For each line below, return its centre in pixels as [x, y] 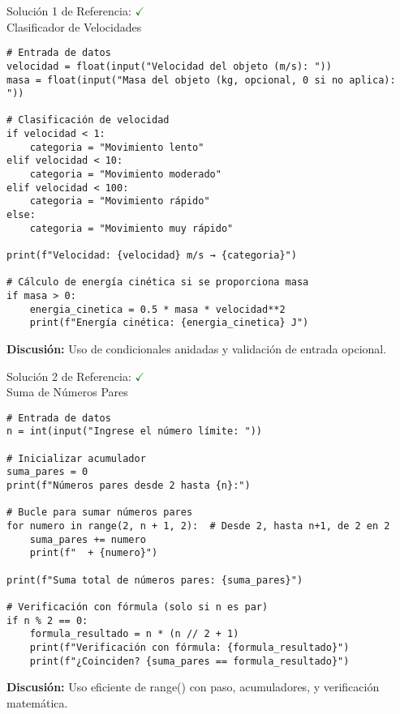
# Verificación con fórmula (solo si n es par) [138, 607]
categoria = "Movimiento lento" [117, 147]
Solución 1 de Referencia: [69, 11]
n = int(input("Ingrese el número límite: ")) [134, 432]
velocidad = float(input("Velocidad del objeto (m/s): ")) [169, 66]
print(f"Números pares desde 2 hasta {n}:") [129, 486]
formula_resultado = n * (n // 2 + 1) [134, 634]
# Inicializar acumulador [76, 458]
